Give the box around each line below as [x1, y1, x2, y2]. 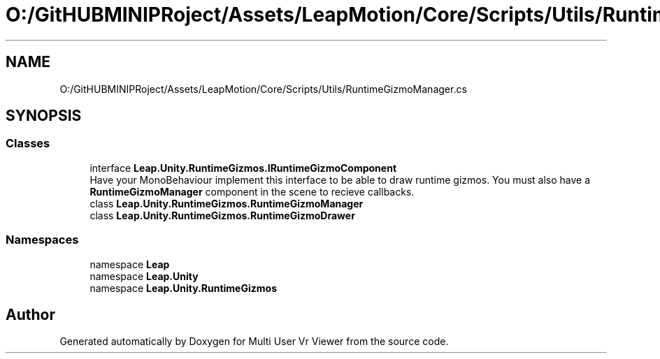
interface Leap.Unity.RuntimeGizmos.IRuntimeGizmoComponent [89, 161, 397, 174]
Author [6, 305, 55, 323]
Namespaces [6, 233, 79, 247]
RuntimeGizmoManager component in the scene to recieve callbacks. [89, 185, 415, 198]
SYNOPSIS [6, 107, 82, 125]
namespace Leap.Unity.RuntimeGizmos [89, 281, 277, 294]
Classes [6, 136, 50, 151]
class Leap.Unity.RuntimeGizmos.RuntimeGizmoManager [89, 197, 364, 210]
